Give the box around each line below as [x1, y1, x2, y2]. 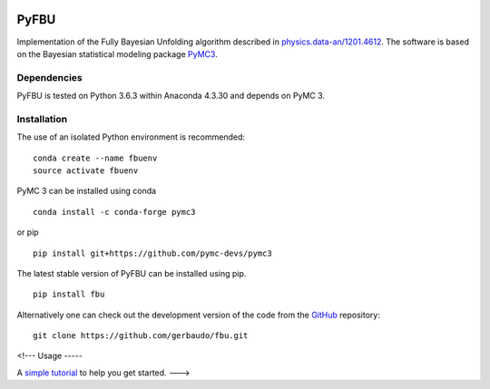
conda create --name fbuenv [33, 152, 158, 163]
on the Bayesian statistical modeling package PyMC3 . [16, 48, 218, 59]
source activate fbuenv [33, 165, 139, 176]
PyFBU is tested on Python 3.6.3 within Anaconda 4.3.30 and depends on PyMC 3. [16, 91, 326, 102]
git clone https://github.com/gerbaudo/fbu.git [33, 331, 249, 341]
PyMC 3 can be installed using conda [16, 186, 157, 197]
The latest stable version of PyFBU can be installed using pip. [16, 267, 247, 278]
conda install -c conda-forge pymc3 [33, 207, 196, 217]
